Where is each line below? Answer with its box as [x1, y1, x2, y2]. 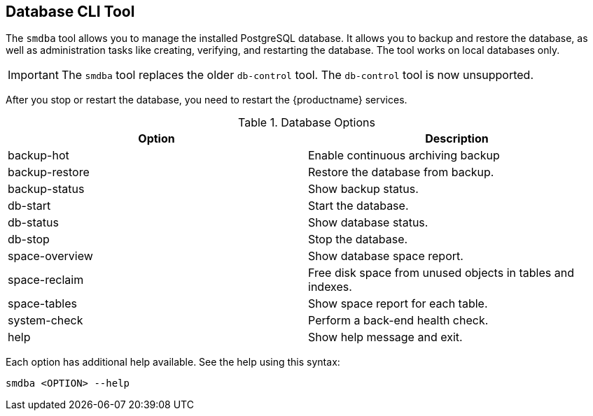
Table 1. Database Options [238, 115, 375, 130]
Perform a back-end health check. [308, 313, 489, 328]
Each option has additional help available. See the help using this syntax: [6, 356, 340, 368]
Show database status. [308, 215, 428, 230]
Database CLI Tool [6, 3, 135, 20]
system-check [8, 313, 83, 328]
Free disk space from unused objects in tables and [308, 266, 574, 280]
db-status [8, 215, 59, 230]
